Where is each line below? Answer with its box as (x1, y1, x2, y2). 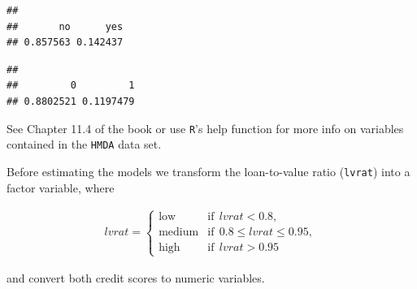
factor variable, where (7, 179, 115, 196)
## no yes (7, 20, 124, 32)
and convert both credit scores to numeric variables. (7, 269, 265, 286)
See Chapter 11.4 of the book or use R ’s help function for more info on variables (7, 119, 404, 136)
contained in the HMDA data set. (7, 136, 162, 153)
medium (159, 226, 199, 239)
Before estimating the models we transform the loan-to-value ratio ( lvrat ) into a (7, 162, 410, 179)
